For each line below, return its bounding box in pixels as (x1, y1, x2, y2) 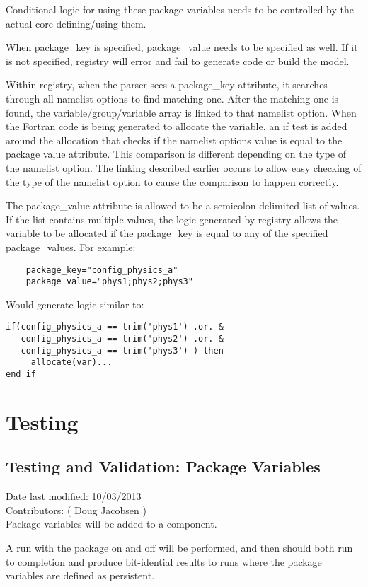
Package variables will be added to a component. (6, 516, 217, 531)
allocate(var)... (30, 357, 113, 368)
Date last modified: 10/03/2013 (6, 489, 142, 504)
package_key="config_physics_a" (25, 265, 178, 275)
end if (6, 369, 36, 380)
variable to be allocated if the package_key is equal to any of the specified (6, 226, 328, 240)
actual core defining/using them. (6, 16, 146, 30)
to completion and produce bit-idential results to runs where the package (6, 554, 322, 569)
